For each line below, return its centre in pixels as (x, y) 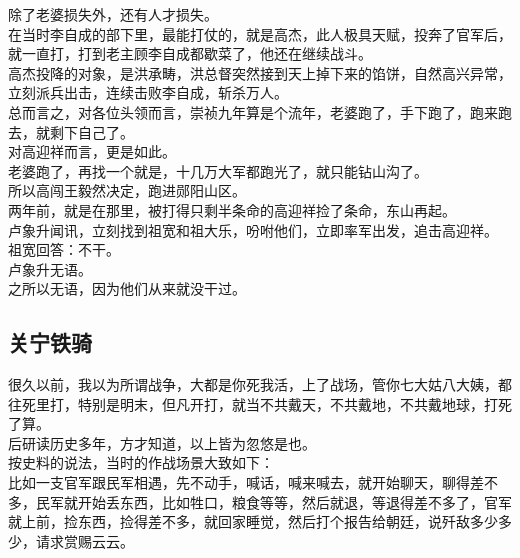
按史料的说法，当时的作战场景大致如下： (141, 462)
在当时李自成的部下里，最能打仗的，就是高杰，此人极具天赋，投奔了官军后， (260, 33)
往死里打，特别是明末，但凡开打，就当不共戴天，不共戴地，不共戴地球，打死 (260, 403)
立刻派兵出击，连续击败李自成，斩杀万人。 (148, 92)
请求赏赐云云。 (84, 540)
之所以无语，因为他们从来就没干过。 (127, 288)
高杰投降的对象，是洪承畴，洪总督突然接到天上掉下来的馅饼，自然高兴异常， (260, 72)
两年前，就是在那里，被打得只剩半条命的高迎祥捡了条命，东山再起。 (232, 209)
